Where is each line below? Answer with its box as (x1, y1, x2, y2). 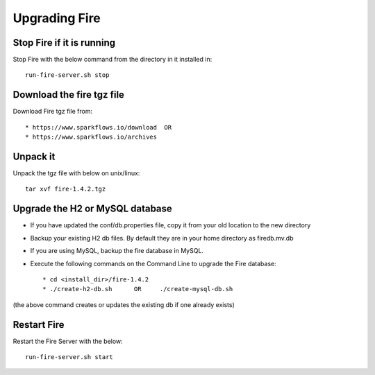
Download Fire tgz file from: (12, 107, 93, 116)
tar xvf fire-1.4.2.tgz (25, 185, 106, 193)
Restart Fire (12, 319, 65, 331)
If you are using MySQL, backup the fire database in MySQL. (30, 247, 204, 255)
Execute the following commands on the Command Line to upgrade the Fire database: (30, 259, 277, 268)
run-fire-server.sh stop (25, 71, 110, 79)
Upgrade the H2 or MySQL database (12, 203, 173, 215)
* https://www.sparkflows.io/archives (25, 133, 158, 141)
